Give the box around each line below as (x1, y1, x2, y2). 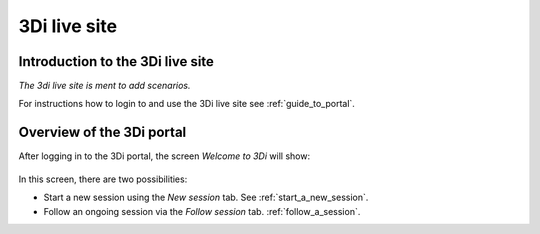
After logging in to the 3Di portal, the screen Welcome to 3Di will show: (18, 150, 310, 162)
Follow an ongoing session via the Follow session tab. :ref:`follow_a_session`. (43, 205, 361, 217)
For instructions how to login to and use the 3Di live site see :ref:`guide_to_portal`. (18, 98, 355, 110)
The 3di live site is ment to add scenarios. (18, 80, 191, 92)
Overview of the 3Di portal (18, 124, 187, 141)
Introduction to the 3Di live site (18, 53, 215, 70)
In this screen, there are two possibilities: (18, 173, 188, 185)
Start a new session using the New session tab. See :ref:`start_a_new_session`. (43, 191, 369, 204)
